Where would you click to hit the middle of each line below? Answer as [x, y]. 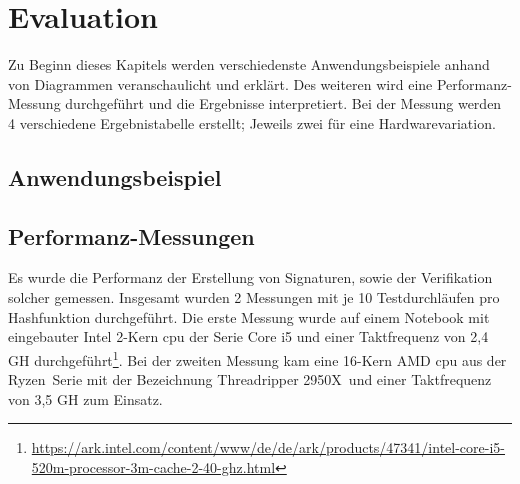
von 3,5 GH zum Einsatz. [85, 398]
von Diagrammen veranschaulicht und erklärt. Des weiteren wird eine [220, 83]
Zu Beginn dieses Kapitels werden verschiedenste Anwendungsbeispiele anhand [249, 64]
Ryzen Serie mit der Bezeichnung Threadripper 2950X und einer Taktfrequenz [250, 379]
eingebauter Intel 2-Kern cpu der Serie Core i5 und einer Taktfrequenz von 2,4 [248, 336]
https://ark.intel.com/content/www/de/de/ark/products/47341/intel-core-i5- [268, 447]
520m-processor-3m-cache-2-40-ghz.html [153, 466]
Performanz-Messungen [131, 235]
